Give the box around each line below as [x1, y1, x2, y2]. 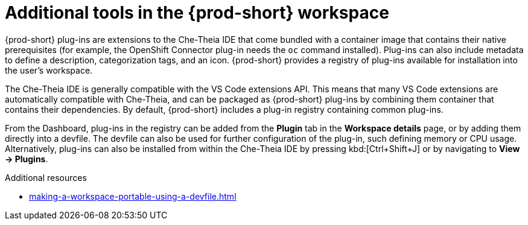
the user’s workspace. [5, 65, 93, 75]
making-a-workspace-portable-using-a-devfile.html [29, 191, 237, 201]
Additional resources [5, 172, 87, 183]
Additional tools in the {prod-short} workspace [5, 2, 389, 23]
